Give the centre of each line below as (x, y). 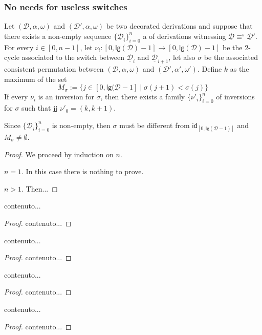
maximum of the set (36, 79)
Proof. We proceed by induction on (59, 154)
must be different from (155, 125)
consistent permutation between (54, 69)
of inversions (235, 97)
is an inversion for (66, 97)
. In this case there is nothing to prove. (83, 171)
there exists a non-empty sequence (58, 36)
